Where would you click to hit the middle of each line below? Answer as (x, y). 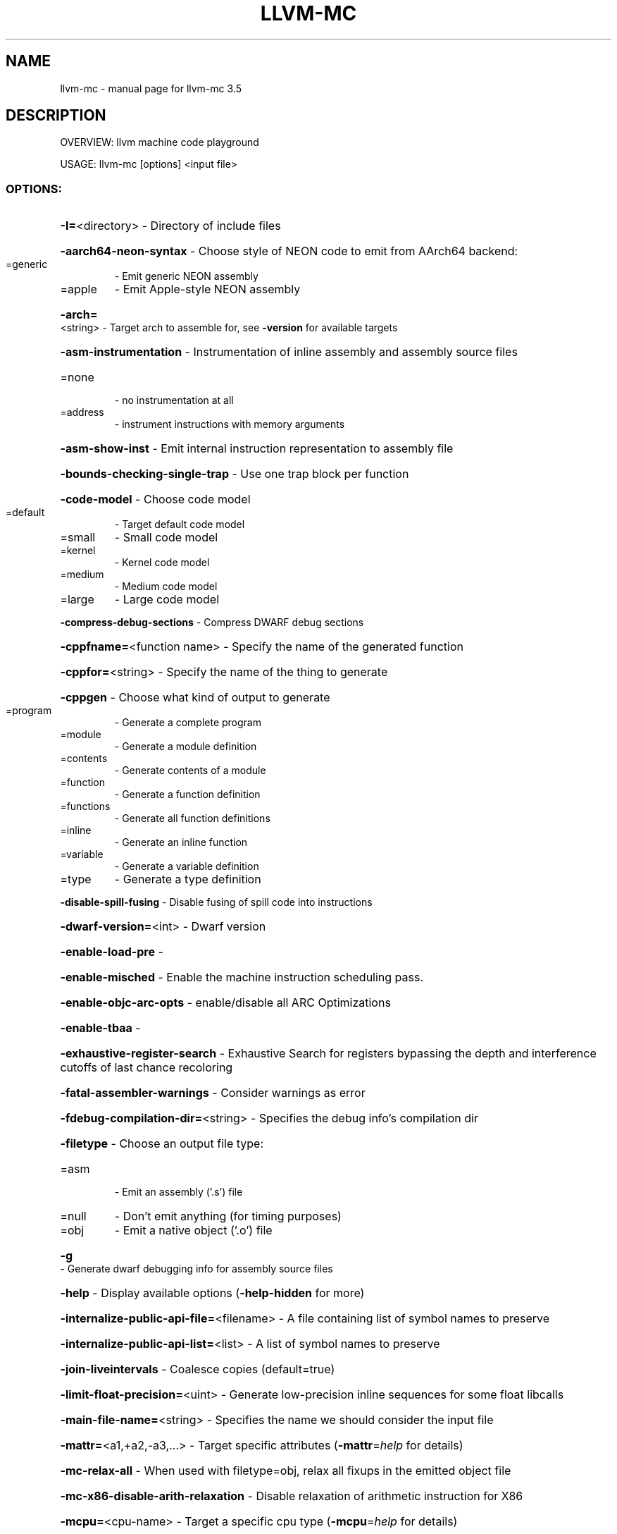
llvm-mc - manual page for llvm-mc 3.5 (151, 88)
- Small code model (166, 538)
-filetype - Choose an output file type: (162, 1144)
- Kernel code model (162, 563)
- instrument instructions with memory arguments (230, 424)
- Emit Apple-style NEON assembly (207, 289)
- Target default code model (180, 524)
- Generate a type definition (188, 879)
